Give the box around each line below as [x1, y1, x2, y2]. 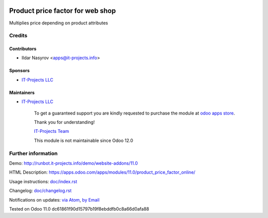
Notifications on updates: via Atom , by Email [9, 197, 100, 203]
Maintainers [9, 90, 35, 96]
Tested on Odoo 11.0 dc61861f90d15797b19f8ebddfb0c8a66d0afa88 [9, 206, 149, 212]
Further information [9, 150, 58, 157]
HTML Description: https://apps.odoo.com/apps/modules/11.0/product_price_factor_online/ [9, 169, 196, 175]
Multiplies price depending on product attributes [9, 20, 108, 26]
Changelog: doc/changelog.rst [9, 188, 72, 194]
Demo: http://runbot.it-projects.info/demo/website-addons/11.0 [9, 160, 138, 166]
